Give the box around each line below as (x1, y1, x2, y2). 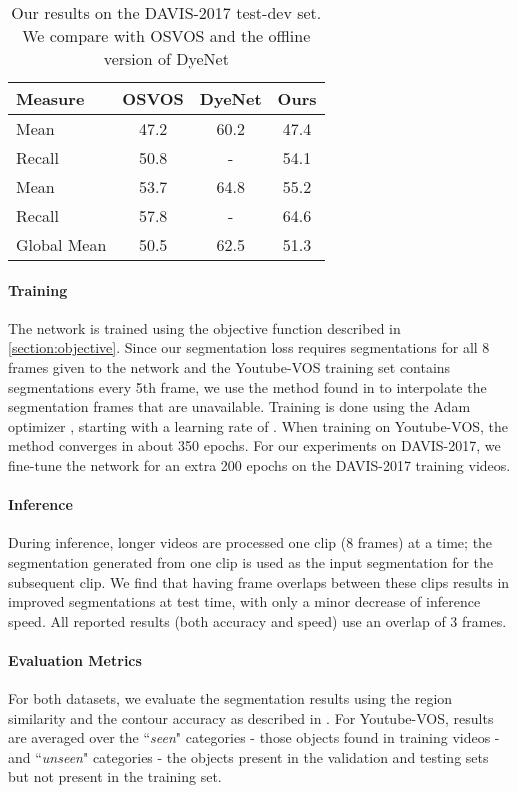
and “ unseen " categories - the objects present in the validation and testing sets (8, 746, 489, 767)
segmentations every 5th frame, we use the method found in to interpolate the (8, 376, 487, 397)
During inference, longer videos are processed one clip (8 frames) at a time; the (8, 532, 493, 553)
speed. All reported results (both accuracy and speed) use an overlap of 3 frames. (8, 610, 507, 631)
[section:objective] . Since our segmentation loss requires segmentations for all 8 (8, 337, 490, 358)
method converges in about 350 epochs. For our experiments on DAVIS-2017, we (8, 435, 501, 456)
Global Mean (16, 233, 107, 256)
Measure (16, 87, 85, 110)
